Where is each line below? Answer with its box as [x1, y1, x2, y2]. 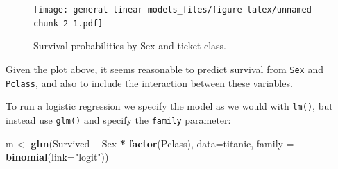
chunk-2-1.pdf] [33, 18, 103, 29]
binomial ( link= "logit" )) [6, 150, 109, 164]
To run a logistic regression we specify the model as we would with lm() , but [6, 99, 333, 113]
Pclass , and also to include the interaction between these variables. [6, 75, 293, 90]
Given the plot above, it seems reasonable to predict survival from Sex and [6, 61, 323, 76]
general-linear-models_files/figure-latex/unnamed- [73, 5, 317, 15]
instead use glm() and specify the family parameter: [6, 112, 231, 127]
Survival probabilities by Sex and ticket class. [33, 38, 226, 53]
